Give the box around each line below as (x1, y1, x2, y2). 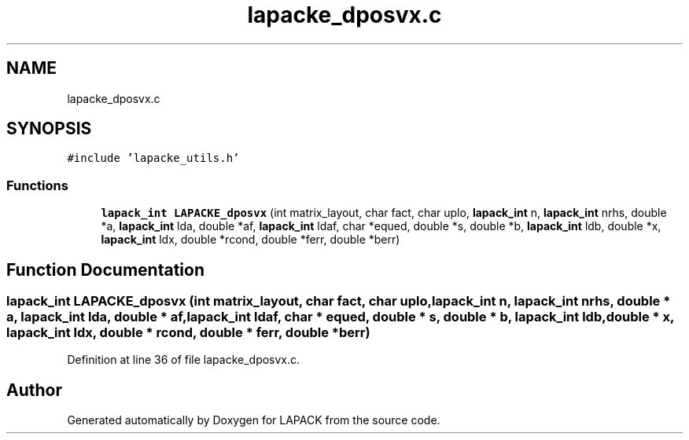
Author (6, 379, 62, 400)
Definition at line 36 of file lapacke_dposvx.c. (67, 353, 300, 367)
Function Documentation (6, 259, 204, 280)
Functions (6, 177, 68, 193)
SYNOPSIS (6, 119, 92, 139)
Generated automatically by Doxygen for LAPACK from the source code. (67, 413, 440, 427)
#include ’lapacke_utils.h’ (67, 152, 240, 165)
